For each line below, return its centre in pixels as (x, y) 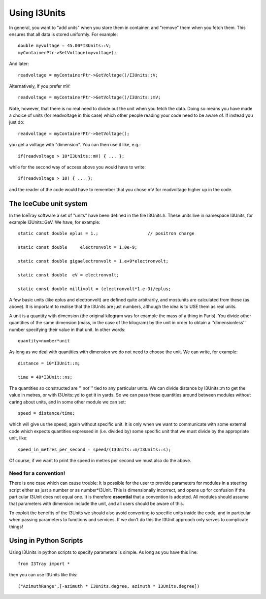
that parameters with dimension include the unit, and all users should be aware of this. (97, 504)
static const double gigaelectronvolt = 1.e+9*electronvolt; (93, 261)
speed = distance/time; (47, 413)
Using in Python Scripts (46, 541)
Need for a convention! (37, 473)
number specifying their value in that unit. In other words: (67, 330)
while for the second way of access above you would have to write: (78, 167)
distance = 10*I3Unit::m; (49, 363)
